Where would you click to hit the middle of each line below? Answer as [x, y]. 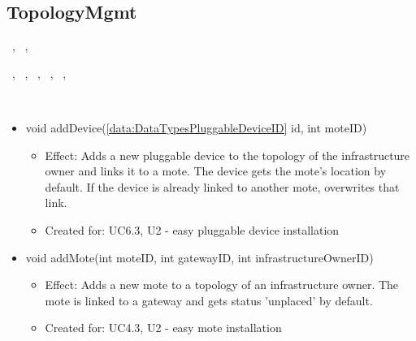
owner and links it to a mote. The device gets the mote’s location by [216, 171]
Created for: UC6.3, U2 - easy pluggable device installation [192, 229]
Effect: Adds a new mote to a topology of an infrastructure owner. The [222, 285]
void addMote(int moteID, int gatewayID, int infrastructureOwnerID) [199, 257]
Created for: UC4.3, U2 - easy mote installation [163, 328]
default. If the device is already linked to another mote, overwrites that [222, 186]
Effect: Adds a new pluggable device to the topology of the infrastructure [227, 155]
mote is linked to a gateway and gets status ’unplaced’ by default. [209, 300]
